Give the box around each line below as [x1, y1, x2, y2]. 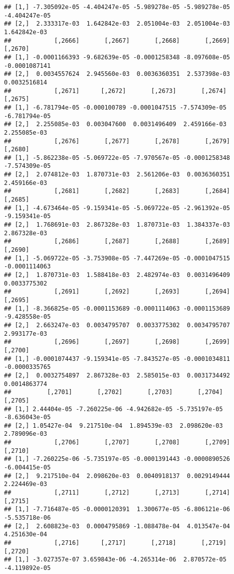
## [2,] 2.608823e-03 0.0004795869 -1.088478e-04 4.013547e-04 [4, 522, 230, 530]
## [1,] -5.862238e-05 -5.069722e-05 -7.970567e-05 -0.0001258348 [4, 154, 230, 161]
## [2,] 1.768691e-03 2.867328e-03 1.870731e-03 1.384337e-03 [4, 221, 230, 229]
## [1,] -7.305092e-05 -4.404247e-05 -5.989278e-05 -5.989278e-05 [4, 4, 230, 11]
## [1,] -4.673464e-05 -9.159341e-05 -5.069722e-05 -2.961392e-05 [4, 204, 230, 212]
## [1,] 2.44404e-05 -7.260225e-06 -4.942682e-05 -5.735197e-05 [4, 405, 223, 413]
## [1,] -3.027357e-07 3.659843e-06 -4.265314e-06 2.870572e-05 [4, 556, 226, 563]
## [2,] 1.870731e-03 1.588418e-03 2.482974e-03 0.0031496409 [4, 271, 230, 278]
